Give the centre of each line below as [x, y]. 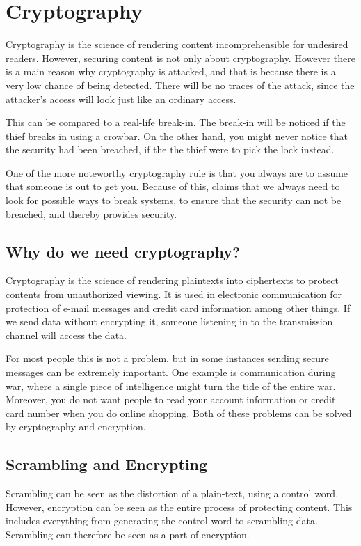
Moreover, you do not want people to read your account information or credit [171, 399]
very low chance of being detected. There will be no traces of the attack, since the [180, 85]
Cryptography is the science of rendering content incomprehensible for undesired [177, 44]
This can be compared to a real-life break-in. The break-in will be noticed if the [176, 122]
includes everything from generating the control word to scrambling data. [162, 521]
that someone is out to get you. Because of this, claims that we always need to [173, 186]
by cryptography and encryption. [76, 427]
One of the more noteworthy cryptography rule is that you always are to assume [177, 172]
